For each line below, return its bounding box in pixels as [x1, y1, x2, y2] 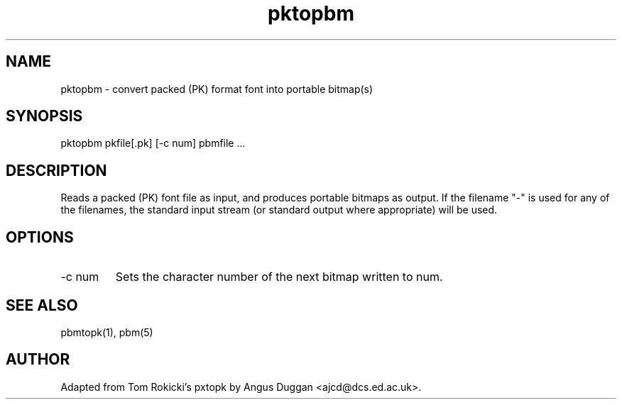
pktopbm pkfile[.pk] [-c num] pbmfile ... [60, 137, 246, 150]
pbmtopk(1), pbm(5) [60, 326, 153, 338]
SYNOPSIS [6, 107, 83, 126]
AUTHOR [6, 350, 70, 369]
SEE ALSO [6, 296, 78, 314]
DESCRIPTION [6, 161, 107, 179]
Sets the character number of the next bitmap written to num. [115, 270, 443, 284]
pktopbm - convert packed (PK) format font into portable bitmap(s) [60, 82, 373, 95]
